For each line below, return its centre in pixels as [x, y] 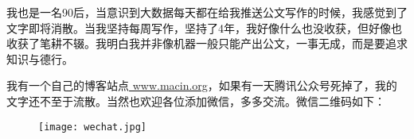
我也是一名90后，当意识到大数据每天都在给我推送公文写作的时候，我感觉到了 [207, 12]
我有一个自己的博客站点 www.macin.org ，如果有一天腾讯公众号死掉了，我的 [202, 85]
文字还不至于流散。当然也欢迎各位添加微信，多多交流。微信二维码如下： [196, 100]
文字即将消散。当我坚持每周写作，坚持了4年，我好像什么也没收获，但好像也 [204, 27]
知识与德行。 [40, 58]
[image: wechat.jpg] [93, 127]
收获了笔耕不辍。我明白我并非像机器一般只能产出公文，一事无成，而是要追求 [207, 43]
